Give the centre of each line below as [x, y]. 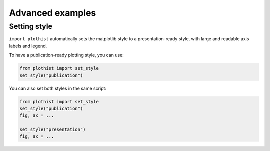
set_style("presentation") [53, 129]
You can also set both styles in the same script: [58, 88]
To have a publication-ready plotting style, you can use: [67, 55]
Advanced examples [53, 13]
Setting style [31, 26]
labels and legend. [28, 46]
